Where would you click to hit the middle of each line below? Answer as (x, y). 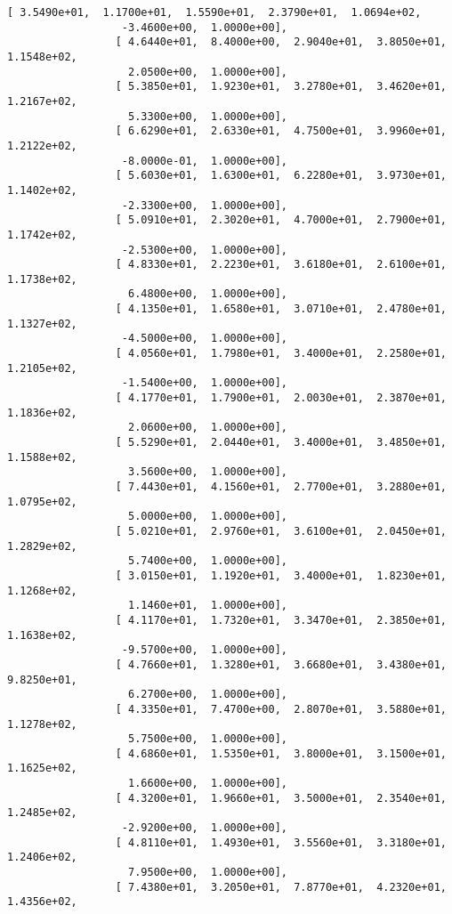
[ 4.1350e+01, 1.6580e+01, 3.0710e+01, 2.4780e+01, (281, 309)
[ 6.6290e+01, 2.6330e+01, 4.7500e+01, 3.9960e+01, (281, 131)
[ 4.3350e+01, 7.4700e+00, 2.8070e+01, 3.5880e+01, (281, 709)
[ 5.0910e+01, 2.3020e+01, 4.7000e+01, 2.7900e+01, (281, 220)
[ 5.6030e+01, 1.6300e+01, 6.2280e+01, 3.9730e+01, (281, 176)
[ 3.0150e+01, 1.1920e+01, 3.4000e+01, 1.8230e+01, (281, 575)
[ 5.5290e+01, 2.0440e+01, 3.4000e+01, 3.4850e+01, (281, 443)
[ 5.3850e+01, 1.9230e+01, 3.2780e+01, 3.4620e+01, (281, 87)
